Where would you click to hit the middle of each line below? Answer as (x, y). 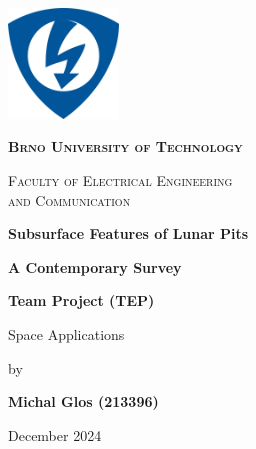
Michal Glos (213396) (83, 401)
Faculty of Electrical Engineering (120, 180)
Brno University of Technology (125, 146)
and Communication (69, 199)
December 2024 (55, 434)
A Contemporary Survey (95, 266)
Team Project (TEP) (81, 300)
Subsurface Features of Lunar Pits (128, 233)
